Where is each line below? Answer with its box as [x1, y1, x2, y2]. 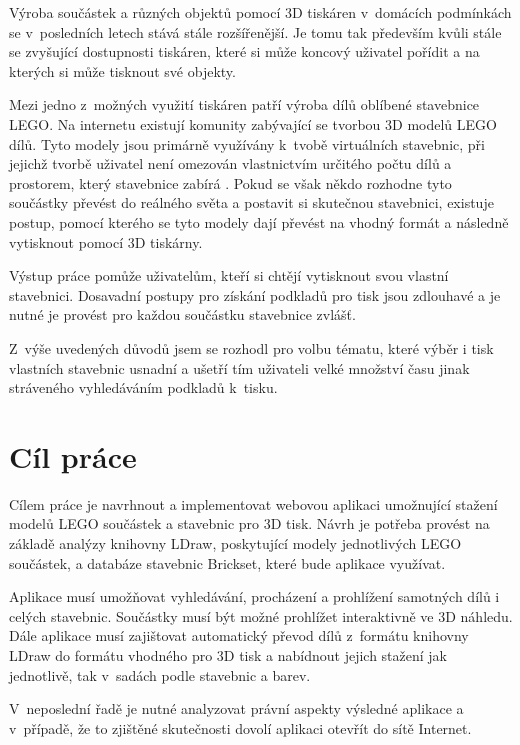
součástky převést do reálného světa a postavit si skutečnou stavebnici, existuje [9, 192, 494, 213]
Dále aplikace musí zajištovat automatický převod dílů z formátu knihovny [9, 625, 469, 646]
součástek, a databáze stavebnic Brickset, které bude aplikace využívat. [9, 552, 446, 573]
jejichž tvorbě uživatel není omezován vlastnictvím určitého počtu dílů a [9, 153, 452, 174]
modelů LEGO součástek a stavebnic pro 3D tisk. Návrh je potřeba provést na [9, 513, 490, 534]
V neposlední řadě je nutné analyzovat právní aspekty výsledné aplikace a [9, 698, 464, 719]
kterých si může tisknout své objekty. [9, 60, 236, 81]
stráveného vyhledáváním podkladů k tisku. [9, 377, 278, 398]
